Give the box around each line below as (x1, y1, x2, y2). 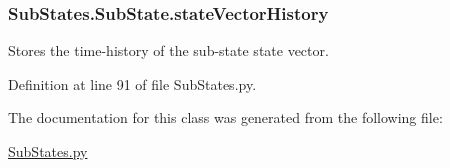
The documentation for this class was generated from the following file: (8, 107, 443, 128)
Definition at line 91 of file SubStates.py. (8, 73, 257, 94)
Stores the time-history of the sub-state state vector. (8, 40, 329, 61)
